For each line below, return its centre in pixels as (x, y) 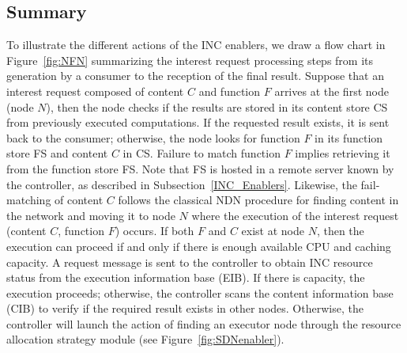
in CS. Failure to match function (202, 153)
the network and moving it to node (91, 215)
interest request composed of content (95, 91)
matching (29, 200)
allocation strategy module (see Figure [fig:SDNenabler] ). (145, 339)
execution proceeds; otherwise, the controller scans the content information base (200, 292)
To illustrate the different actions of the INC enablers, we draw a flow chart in (196, 45)
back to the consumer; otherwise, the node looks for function (153, 137)
